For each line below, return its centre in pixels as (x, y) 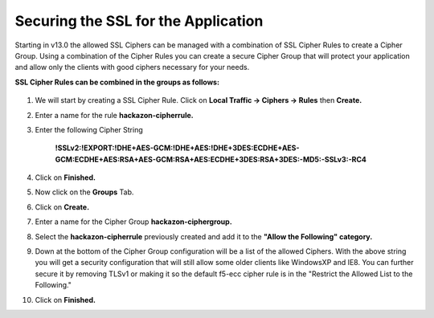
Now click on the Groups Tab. (84, 192)
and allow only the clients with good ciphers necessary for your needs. (132, 67)
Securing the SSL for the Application (139, 21)
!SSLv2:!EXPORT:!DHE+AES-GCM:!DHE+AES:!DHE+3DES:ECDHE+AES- (178, 148)
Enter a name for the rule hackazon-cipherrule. (115, 115)
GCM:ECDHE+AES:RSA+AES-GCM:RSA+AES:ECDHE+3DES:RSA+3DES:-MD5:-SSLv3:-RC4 (211, 159)
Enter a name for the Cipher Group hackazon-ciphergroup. (133, 222)
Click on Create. (62, 207)
